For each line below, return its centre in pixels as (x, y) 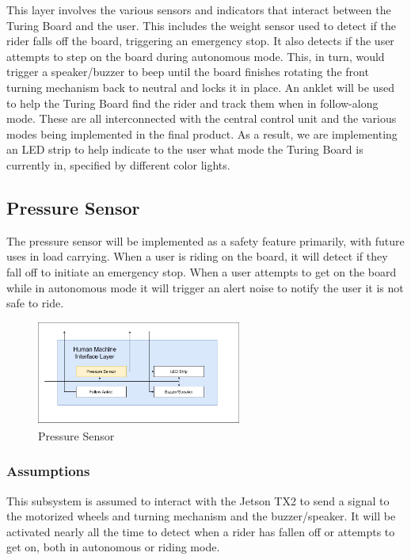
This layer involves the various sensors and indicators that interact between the (199, 10)
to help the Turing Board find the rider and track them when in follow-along (192, 103)
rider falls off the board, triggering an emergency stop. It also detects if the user (200, 41)
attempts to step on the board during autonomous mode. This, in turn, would (196, 56)
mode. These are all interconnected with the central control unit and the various (202, 118)
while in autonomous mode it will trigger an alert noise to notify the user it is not (205, 287)
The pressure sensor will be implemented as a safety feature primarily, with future (205, 240)
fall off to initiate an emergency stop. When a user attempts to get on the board (202, 271)
